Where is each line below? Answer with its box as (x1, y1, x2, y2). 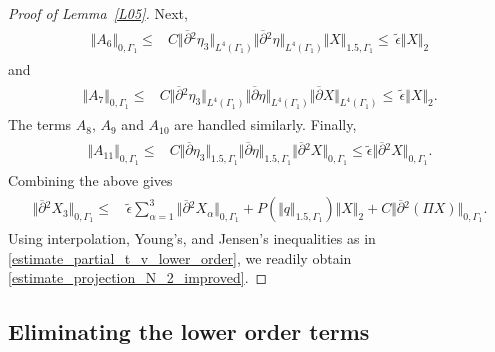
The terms (8, 114, 72, 135)
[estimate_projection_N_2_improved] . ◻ (8, 267, 268, 288)
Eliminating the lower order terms (8, 316, 370, 347)
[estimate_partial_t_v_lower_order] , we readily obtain (8, 247, 352, 268)
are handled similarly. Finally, (174, 114, 357, 135)
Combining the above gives (8, 169, 173, 190)
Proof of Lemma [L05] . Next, (8, 3, 188, 23)
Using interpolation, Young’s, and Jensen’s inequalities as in (8, 228, 376, 249)
